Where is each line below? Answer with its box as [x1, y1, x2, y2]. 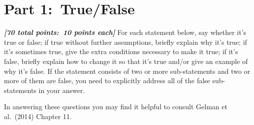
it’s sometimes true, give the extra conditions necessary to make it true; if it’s [4, 46, 238, 57]
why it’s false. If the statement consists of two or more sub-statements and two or [4, 65, 251, 76]
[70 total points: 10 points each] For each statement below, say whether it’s [4, 27, 247, 37]
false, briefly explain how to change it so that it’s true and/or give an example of [4, 56, 248, 66]
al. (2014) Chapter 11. [4, 111, 72, 121]
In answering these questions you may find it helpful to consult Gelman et [4, 101, 227, 112]
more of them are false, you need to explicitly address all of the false [4, 75, 210, 86]
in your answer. [38, 85, 85, 95]
